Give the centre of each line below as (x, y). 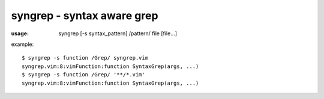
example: (22, 44)
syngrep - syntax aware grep (85, 16)
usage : (20, 33)
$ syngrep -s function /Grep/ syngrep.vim (85, 58)
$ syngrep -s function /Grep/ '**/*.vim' (83, 75)
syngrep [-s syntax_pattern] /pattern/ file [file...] (118, 33)
